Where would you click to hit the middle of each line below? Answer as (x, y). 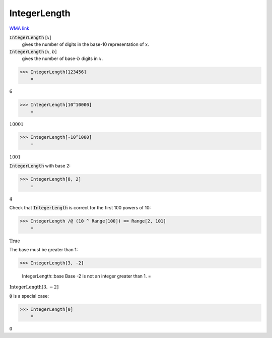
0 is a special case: (29, 296)
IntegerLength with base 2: (40, 166)
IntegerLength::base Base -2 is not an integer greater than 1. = (86, 276)
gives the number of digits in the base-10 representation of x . (86, 44)
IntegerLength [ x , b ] (33, 51)
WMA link (19, 28)
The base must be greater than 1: (44, 250)
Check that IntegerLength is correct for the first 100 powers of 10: (80, 208)
